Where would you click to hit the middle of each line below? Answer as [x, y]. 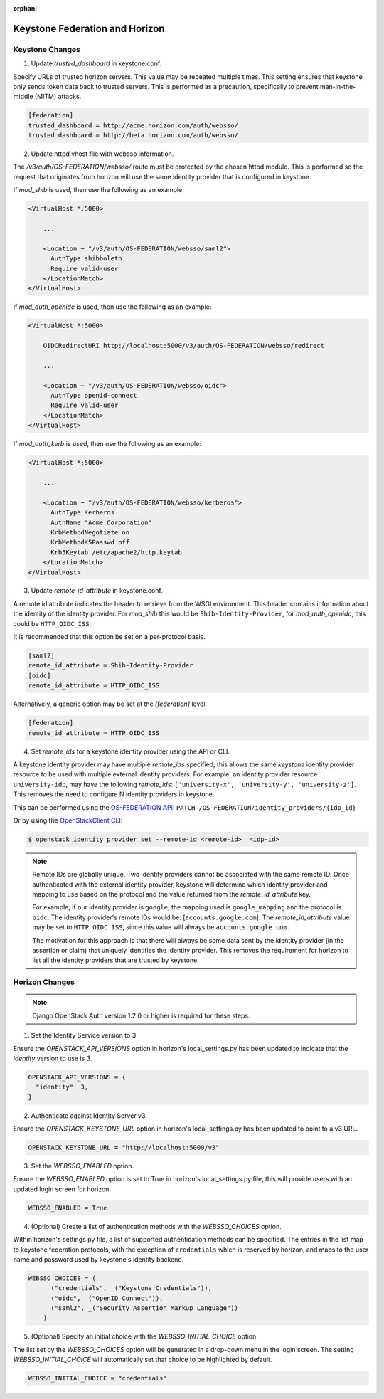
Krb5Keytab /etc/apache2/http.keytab [117, 552]
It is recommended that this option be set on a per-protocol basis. [109, 637]
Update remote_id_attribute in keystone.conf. [97, 591]
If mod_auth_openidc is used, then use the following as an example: [112, 307]
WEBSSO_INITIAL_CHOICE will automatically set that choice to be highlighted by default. [143, 1360]
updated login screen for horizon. [62, 1189]
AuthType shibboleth [86, 259]
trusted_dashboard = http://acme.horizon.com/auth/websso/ [133, 125]
